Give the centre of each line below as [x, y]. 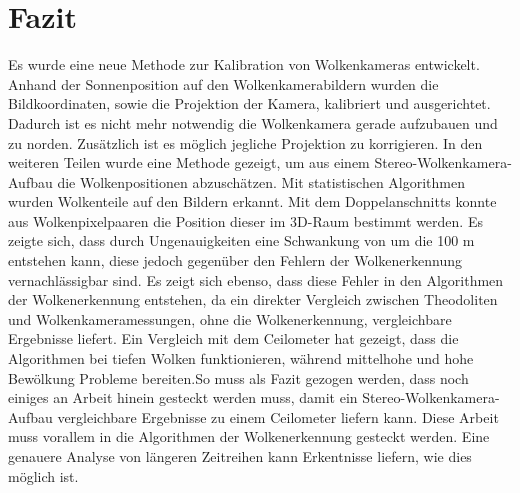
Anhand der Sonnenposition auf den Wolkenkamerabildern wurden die [223, 83]
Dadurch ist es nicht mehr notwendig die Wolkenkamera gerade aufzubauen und [253, 122]
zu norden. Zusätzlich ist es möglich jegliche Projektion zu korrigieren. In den [245, 142]
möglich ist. [43, 475]
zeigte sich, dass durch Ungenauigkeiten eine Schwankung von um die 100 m [241, 240]
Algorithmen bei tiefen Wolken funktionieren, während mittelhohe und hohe [241, 358]
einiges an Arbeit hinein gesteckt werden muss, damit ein [183, 397]
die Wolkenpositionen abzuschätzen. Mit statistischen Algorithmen [261, 181]
